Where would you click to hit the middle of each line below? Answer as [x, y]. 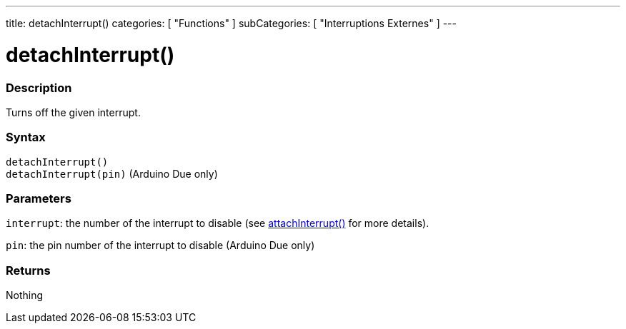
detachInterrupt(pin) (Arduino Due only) [112, 173]
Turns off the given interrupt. [73, 112]
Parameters [39, 198]
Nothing [25, 295]
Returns [28, 270]
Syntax [26, 137]
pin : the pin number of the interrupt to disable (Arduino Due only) [160, 246]
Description [39, 87]
